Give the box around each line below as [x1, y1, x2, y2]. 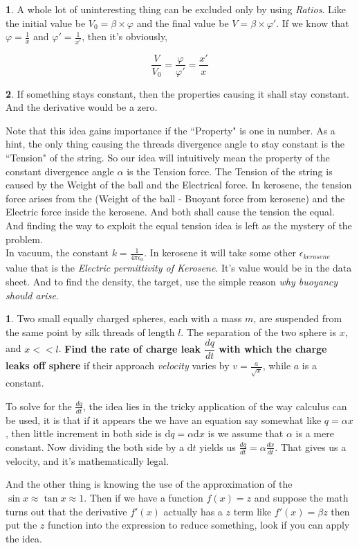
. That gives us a [275, 439, 347, 454]
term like [233, 504, 272, 518]
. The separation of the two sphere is [181, 324, 337, 339]
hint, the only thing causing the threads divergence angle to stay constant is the [6, 136, 345, 151]
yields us [199, 439, 236, 454]
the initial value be [6, 15, 86, 30]
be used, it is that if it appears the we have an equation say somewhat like [6, 412, 322, 427]
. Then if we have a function [84, 490, 203, 504]
